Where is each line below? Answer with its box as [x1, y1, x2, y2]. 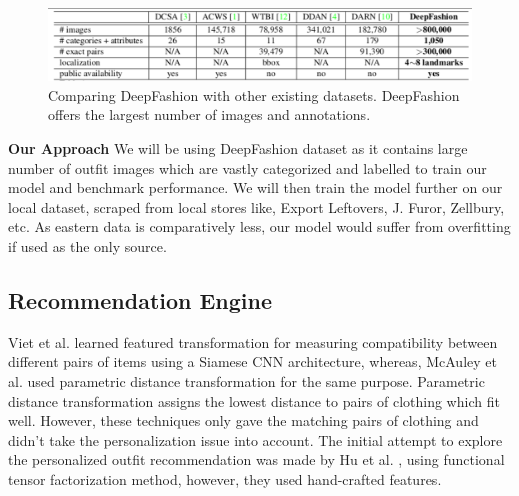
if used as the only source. [8, 236, 167, 257]
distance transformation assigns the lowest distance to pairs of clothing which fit [8, 390, 500, 411]
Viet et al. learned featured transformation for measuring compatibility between [8, 331, 498, 352]
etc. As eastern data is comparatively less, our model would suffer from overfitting [8, 216, 511, 237]
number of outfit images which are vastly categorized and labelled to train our [8, 157, 487, 178]
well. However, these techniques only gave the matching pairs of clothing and [8, 410, 479, 431]
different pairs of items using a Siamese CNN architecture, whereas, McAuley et [8, 351, 497, 372]
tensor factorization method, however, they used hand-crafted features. [8, 468, 442, 489]
